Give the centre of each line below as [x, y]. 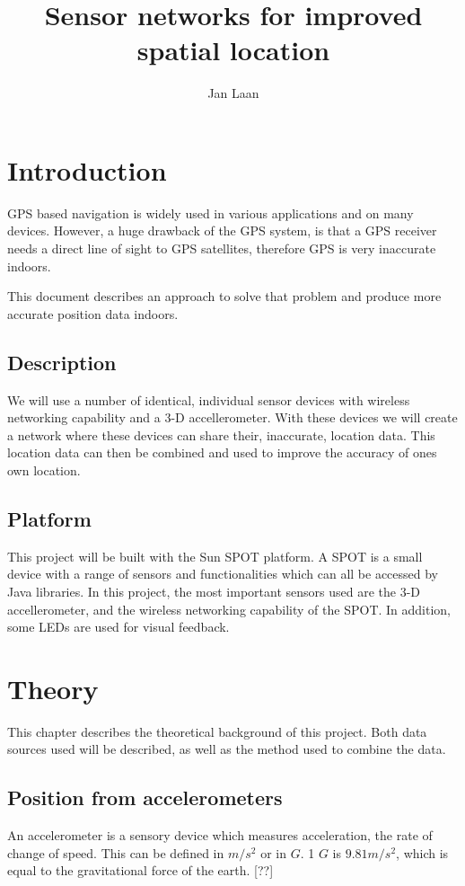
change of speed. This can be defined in [116, 852]
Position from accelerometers [145, 797]
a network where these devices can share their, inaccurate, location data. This [221, 434]
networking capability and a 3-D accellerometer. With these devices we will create [232, 417]
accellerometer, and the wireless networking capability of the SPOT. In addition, [229, 609]
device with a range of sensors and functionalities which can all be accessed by [223, 574]
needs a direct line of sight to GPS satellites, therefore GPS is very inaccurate [222, 248]
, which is [422, 852]
